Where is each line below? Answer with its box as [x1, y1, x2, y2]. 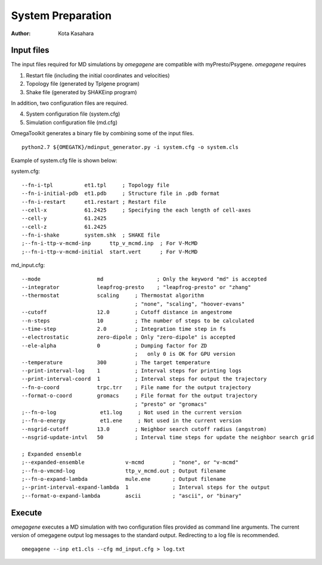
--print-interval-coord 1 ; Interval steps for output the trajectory [21, 375, 267, 383]
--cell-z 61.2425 [21, 223, 107, 230]
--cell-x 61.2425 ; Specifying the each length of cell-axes [21, 206, 252, 213]
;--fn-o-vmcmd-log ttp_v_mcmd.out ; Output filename [21, 467, 226, 474]
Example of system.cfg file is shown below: [11, 157, 117, 164]
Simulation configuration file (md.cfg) [26, 119, 118, 126]
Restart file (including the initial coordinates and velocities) [26, 72, 170, 79]
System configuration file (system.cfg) [26, 110, 120, 117]
